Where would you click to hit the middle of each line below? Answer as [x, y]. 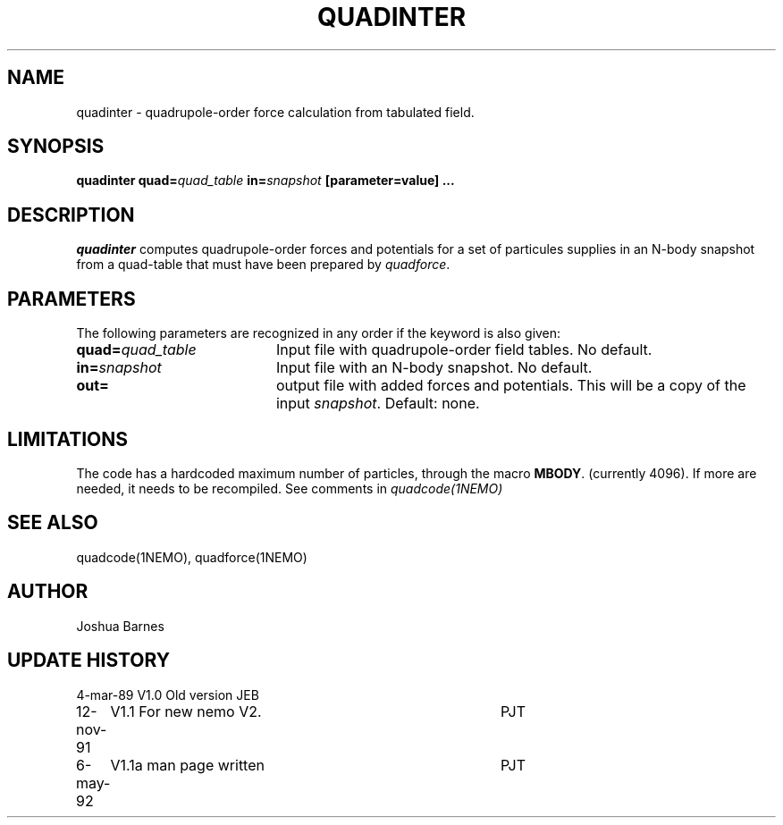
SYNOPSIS [56, 147]
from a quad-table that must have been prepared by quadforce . [263, 265]
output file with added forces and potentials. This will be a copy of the [511, 386]
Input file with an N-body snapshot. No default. [434, 368]
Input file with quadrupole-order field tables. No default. [464, 350]
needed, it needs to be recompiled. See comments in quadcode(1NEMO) [290, 488]
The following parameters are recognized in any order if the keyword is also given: [319, 333]
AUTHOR [48, 592]
